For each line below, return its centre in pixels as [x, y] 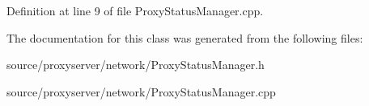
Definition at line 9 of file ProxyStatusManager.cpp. [135, 10]
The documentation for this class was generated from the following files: [185, 37]
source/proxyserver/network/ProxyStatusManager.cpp [141, 91]
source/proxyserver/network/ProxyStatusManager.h [136, 65]
